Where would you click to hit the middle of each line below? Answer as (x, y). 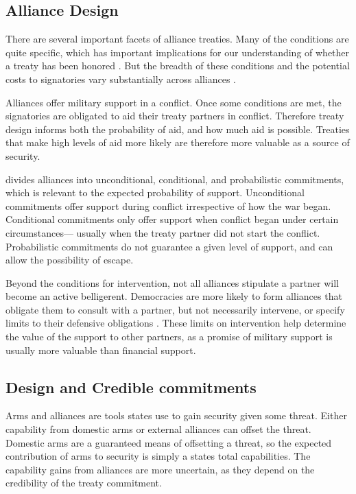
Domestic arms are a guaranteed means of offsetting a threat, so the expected (169, 442)
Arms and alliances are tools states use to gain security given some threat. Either (176, 415)
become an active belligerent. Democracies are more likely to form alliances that (174, 296)
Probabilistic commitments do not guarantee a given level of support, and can (169, 246)
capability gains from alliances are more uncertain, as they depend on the (160, 469)
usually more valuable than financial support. (101, 350)
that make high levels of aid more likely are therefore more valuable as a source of (178, 142)
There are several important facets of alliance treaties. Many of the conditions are (177, 39)
